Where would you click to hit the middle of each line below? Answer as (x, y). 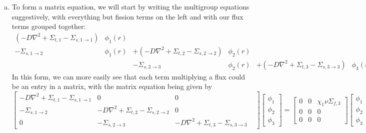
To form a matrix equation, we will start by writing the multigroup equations (130, 6)
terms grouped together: (49, 26)
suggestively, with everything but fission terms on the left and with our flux (127, 16)
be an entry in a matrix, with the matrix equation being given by (112, 86)
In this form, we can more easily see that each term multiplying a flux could (128, 76)
